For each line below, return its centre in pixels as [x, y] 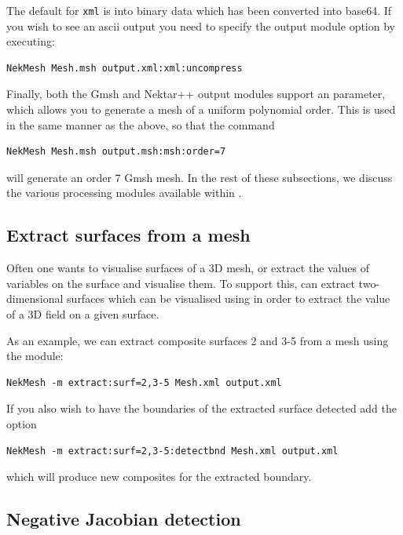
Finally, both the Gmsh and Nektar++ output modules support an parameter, [196, 94]
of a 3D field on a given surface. [83, 313]
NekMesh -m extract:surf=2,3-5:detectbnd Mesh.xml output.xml [172, 451]
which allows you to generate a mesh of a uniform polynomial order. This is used [201, 109]
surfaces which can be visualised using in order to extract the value [229, 298]
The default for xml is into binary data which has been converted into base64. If [199, 10]
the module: [35, 356]
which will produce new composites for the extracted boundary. [159, 477]
